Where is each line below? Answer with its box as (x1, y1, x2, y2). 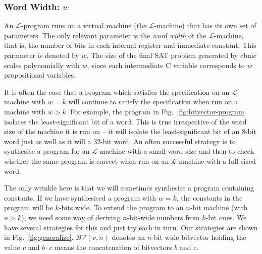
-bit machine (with (190, 202, 248, 213)
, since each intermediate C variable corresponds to (87, 59, 245, 70)
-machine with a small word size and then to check (97, 146, 254, 156)
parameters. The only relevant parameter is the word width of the (4, 30, 206, 40)
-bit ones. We (205, 212, 247, 222)
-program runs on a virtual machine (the (21, 20, 147, 31)
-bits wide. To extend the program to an (59, 202, 184, 213)
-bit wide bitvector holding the (151, 232, 246, 242)
